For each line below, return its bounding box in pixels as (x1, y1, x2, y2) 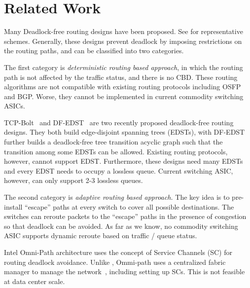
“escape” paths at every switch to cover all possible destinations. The (25, 201, 234, 212)
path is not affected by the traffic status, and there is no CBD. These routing (4, 72, 238, 82)
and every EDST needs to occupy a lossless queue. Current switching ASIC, (4, 165, 233, 176)
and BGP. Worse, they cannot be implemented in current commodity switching (4, 91, 244, 101)
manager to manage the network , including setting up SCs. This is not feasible (4, 266, 245, 277)
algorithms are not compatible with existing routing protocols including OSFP (4, 81, 241, 92)
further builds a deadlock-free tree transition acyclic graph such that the (4, 137, 223, 147)
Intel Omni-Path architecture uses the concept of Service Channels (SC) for (4, 247, 232, 257)
